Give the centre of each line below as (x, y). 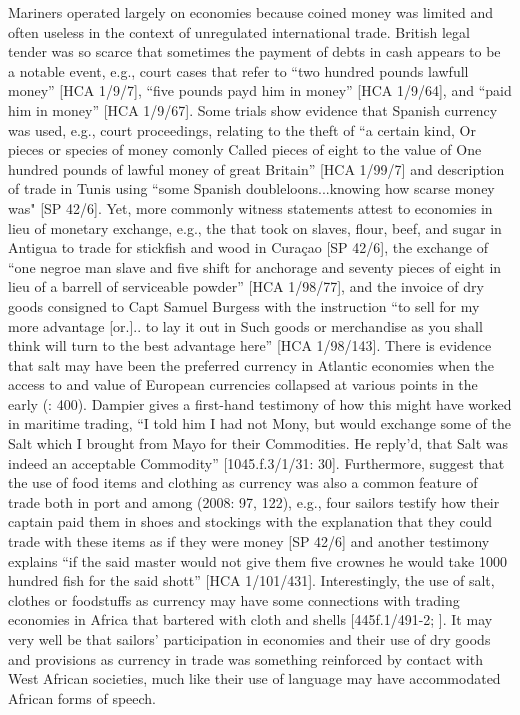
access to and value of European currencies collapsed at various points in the (243, 384)
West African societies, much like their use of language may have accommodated (254, 678)
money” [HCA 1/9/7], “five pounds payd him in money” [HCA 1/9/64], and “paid (260, 90)
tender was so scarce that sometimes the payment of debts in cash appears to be (254, 51)
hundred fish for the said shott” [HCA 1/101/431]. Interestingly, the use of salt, (251, 580)
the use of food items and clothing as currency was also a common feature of (243, 482)
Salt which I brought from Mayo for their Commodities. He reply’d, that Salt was (258, 443)
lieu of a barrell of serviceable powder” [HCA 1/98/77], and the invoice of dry (246, 286)
